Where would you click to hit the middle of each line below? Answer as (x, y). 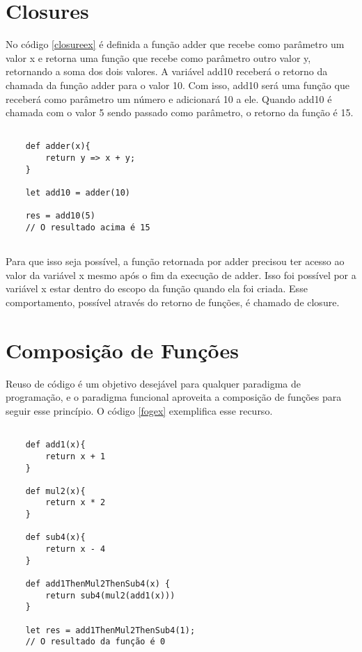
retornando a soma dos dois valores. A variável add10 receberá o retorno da (167, 71)
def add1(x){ (55, 445)
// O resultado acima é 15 (88, 227)
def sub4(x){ (55, 538)
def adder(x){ (58, 146)
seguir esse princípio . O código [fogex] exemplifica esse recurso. (139, 410)
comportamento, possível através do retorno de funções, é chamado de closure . (173, 302)
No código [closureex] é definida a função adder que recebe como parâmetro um (175, 44)
